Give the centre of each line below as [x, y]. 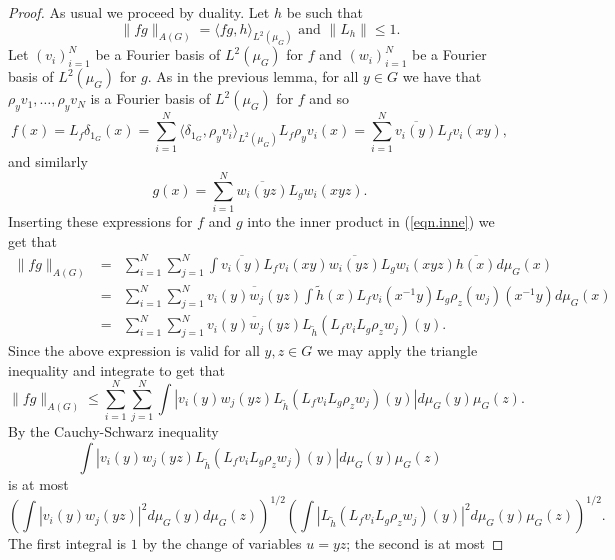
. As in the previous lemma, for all [253, 76]
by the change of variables [222, 543]
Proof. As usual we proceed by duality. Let [139, 12]
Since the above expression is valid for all [134, 350]
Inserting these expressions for [100, 221]
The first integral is [67, 543]
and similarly [48, 161]
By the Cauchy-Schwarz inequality [113, 431]
